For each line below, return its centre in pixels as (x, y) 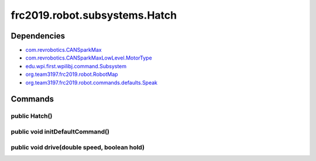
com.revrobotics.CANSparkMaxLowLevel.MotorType (89, 58)
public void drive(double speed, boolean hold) (78, 147)
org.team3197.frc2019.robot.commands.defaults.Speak (92, 82)
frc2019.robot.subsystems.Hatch (94, 15)
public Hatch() (32, 116)
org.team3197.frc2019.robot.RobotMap (72, 74)
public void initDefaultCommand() (60, 131)
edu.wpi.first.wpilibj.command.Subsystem (76, 66)
